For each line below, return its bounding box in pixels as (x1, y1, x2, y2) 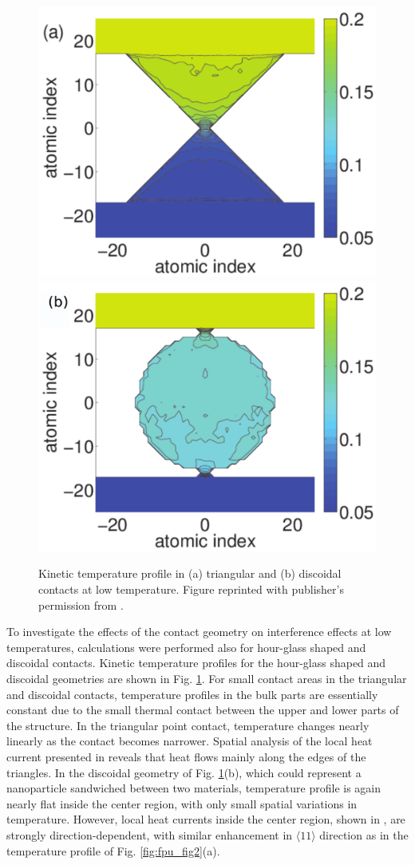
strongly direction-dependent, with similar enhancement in (6, 826, 293, 843)
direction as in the (319, 826, 409, 843)
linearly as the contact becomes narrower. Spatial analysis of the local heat (6, 733, 373, 749)
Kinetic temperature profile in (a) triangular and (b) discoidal (38, 565, 342, 582)
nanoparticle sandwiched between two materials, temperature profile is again (6, 780, 381, 796)
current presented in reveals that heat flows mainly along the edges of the (6, 748, 366, 764)
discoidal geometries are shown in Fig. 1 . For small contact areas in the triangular (6, 669, 407, 686)
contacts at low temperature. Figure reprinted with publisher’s (38, 581, 344, 597)
